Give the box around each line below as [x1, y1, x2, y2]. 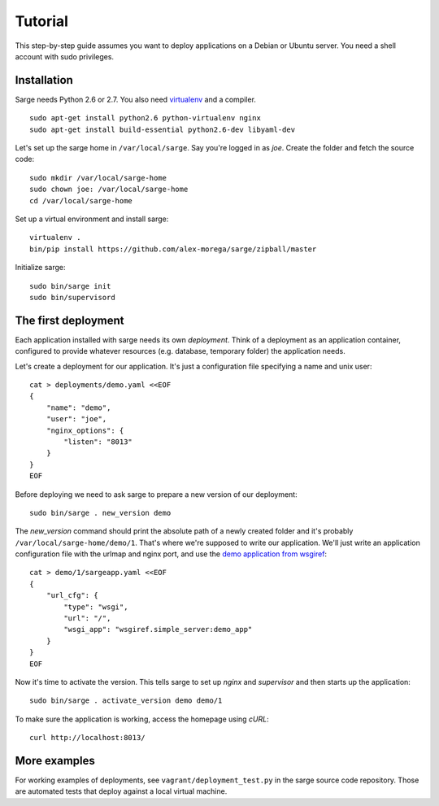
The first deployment [15, 313, 125, 327]
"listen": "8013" [63, 437, 133, 447]
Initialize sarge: [15, 263, 66, 272]
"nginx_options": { [46, 425, 124, 435]
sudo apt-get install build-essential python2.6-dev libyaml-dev [29, 124, 296, 134]
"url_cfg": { [46, 590, 98, 600]
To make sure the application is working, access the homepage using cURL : [15, 714, 269, 724]
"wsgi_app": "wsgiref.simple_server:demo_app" [63, 625, 253, 634]
